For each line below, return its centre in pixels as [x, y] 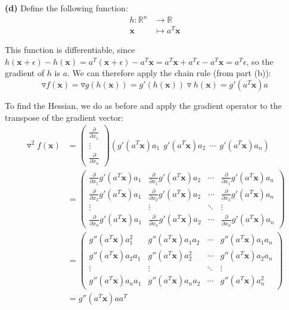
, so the [260, 61]
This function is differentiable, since [70, 50]
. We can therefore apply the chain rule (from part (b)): [169, 73]
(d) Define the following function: [66, 8]
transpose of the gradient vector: [64, 117]
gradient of [25, 73]
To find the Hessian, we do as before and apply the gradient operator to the [143, 106]
